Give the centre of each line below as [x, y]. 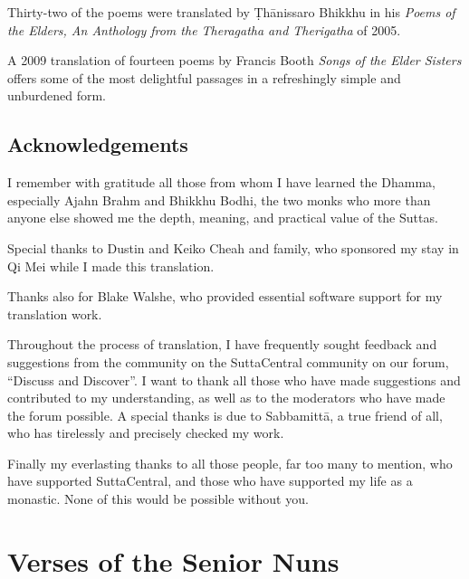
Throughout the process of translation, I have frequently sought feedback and [222, 344]
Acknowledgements [98, 144]
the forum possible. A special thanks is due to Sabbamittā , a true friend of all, [225, 415]
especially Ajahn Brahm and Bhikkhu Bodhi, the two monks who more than [219, 199]
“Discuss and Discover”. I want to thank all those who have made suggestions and [234, 380]
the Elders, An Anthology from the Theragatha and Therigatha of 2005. [204, 29]
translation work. [55, 313]
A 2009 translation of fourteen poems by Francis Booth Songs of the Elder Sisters [234, 60]
